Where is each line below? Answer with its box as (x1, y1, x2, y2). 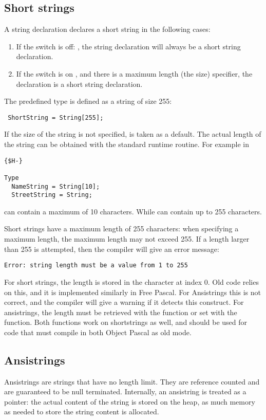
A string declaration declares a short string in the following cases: (4, 24, 211, 34)
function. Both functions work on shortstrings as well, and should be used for (4, 317, 248, 327)
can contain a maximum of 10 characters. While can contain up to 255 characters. (4, 206, 262, 216)
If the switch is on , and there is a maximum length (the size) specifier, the (16, 68, 253, 79)
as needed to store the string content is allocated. (4, 406, 159, 417)
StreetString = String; (11, 191, 92, 199)
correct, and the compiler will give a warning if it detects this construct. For (4, 297, 244, 307)
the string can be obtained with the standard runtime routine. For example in (4, 139, 249, 150)
